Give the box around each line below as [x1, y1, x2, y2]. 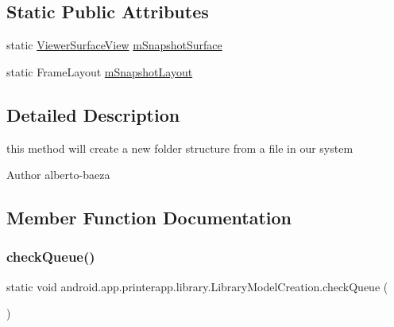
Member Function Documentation [6, 205, 292, 230]
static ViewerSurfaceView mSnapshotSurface [6, 37, 222, 53]
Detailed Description [6, 102, 180, 127]
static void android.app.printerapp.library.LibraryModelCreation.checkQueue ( [6, 278, 388, 294]
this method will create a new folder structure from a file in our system [6, 139, 353, 156]
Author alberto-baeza [6, 166, 110, 183]
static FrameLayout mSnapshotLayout [6, 63, 193, 80]
